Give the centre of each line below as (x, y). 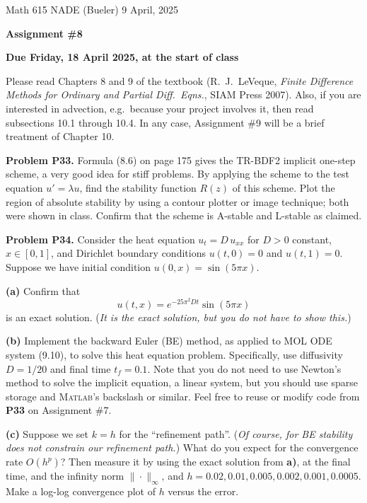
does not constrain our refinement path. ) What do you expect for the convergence (182, 447)
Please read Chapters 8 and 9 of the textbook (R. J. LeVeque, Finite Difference (180, 80)
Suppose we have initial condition (78, 266)
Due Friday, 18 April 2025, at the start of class (122, 57)
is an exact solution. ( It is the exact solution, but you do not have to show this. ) (179, 317)
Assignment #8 (44, 33)
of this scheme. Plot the (284, 187)
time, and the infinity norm (65, 476)
